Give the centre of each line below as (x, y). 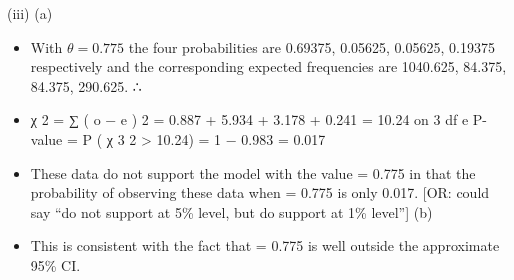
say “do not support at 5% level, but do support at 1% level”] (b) (231, 211)
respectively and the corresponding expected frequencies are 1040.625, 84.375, (268, 66)
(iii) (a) (30, 13)
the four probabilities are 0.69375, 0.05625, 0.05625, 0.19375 (311, 46)
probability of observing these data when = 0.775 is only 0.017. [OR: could (260, 192)
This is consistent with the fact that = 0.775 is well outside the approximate (265, 245)
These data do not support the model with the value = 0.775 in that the (253, 172)
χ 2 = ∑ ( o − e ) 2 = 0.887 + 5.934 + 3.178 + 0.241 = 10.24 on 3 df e (249, 119)
